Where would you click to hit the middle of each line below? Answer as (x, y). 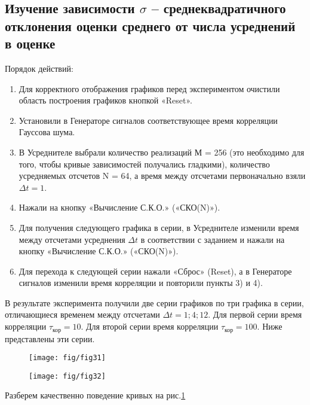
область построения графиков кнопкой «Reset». (105, 100)
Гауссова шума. (47, 132)
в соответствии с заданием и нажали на (213, 239)
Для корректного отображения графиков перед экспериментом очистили (149, 88)
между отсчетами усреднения (72, 239)
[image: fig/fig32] (67, 376)
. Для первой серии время (255, 314)
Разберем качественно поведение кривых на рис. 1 (95, 395)
